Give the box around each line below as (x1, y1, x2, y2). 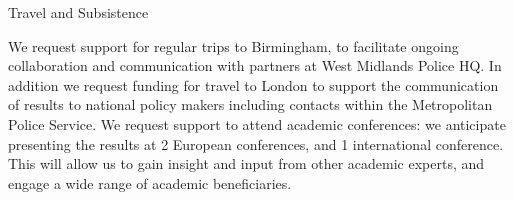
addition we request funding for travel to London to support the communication (8, 74, 499, 95)
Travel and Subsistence (8, 2, 149, 22)
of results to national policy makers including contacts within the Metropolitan (8, 94, 493, 115)
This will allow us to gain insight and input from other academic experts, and (8, 153, 485, 174)
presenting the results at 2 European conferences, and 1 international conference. (8, 133, 504, 154)
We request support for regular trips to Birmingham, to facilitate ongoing (8, 35, 459, 56)
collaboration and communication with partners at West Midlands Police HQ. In (8, 55, 502, 76)
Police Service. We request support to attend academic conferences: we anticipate (8, 113, 506, 134)
